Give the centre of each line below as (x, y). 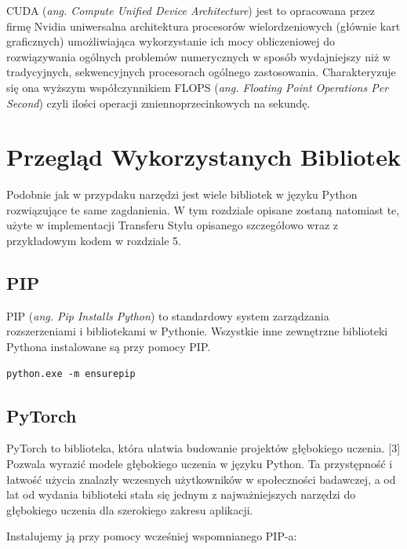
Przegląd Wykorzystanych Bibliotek (203, 157)
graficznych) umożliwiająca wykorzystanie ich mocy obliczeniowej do (171, 41)
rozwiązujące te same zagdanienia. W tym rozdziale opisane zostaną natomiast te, (203, 209)
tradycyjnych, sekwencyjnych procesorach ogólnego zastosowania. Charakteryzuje (201, 72)
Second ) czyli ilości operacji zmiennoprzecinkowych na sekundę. (158, 102)
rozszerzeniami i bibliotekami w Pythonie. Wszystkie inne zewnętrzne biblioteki (197, 331)
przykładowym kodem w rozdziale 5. (94, 241)
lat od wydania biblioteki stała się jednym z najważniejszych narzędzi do (181, 494)
